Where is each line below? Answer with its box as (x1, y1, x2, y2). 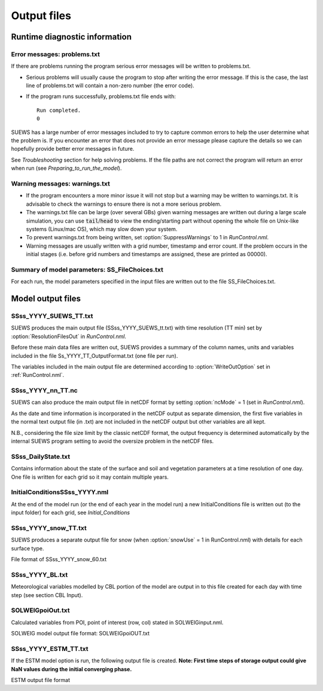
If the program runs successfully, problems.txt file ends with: (26, 93, 176, 100)
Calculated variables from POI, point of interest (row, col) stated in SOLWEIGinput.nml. (11, 619, 224, 626)
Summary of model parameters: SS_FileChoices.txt (11, 265, 164, 273)
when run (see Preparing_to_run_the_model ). (11, 165, 122, 172)
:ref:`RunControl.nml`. (11, 372, 65, 379)
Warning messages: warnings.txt (11, 179, 111, 188)
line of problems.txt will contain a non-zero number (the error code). (26, 82, 194, 89)
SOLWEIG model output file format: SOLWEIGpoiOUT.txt (11, 630, 150, 637)
